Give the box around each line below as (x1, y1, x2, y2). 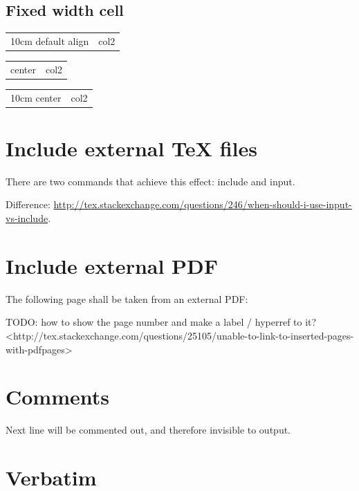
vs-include (6, 211, 48, 225)
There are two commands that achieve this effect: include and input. (6, 174, 295, 188)
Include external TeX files (6, 133, 257, 162)
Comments (6, 382, 109, 411)
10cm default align (10, 33, 89, 48)
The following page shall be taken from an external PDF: (6, 291, 248, 306)
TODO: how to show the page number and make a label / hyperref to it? (6, 315, 317, 329)
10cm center (10, 90, 62, 104)
